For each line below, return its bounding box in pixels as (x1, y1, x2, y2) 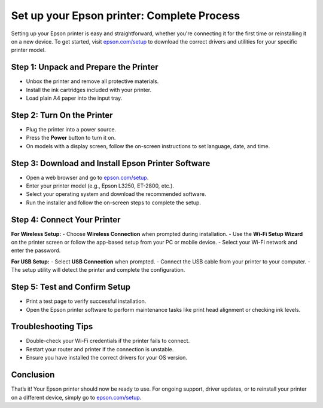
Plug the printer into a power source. (26, 125, 117, 133)
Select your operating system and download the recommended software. (26, 191, 206, 198)
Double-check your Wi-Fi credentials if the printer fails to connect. (26, 338, 190, 345)
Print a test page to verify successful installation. (26, 297, 147, 305)
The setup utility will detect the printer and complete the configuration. (11, 266, 185, 274)
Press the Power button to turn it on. (26, 134, 116, 142)
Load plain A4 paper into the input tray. (26, 94, 123, 102)
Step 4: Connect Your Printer (11, 214, 121, 225)
